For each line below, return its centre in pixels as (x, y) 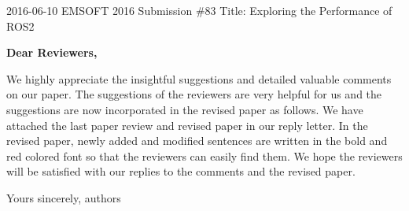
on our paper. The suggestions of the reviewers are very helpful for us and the (194, 94)
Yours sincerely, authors (64, 197)
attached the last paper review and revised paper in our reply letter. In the (187, 125)
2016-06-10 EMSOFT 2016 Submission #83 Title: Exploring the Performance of (199, 10)
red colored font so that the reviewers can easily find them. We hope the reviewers (204, 155)
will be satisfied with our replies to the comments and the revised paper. (181, 171)
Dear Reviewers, (52, 52)
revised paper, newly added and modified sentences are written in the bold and (197, 141)
